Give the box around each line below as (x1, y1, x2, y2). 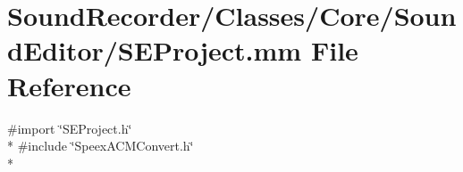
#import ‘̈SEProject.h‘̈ (7, 119, 132, 137)
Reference (7, 67, 131, 103)
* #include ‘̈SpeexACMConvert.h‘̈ (7, 136, 194, 155)
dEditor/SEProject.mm (7, 32, 302, 69)
